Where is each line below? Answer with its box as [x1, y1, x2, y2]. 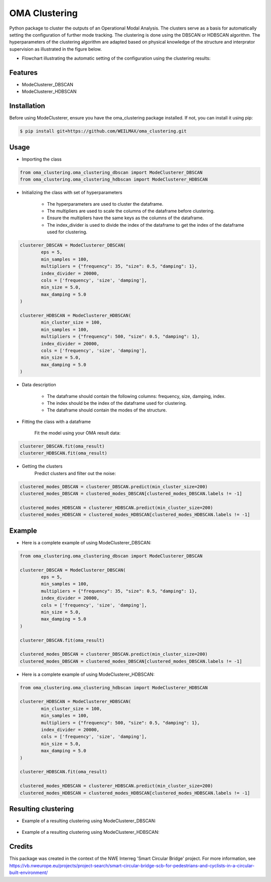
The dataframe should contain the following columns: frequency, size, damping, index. [47, 393, 226, 399]
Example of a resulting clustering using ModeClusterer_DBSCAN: [22, 818, 157, 824]
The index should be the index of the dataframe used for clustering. [47, 400, 187, 406]
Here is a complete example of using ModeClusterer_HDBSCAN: [22, 671, 155, 677]
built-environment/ [9, 869, 48, 875]
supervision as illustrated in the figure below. [9, 46, 102, 52]
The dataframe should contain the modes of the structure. [47, 407, 167, 413]
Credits [9, 842, 33, 851]
